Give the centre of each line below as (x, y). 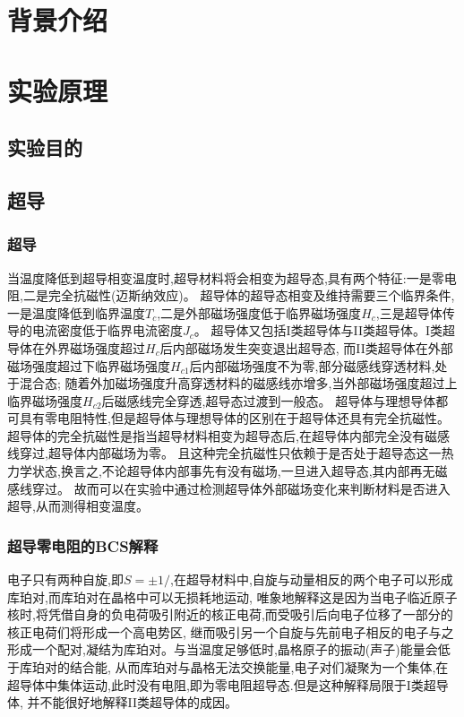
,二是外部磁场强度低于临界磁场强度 (259, 312)
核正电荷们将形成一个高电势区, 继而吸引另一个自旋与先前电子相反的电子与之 (231, 631)
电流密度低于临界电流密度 (107, 330)
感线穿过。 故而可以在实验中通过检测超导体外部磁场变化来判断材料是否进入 (229, 488)
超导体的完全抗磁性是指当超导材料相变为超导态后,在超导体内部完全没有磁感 (228, 435)
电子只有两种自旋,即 (65, 579)
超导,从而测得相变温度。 (78, 506)
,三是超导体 (409, 312)
